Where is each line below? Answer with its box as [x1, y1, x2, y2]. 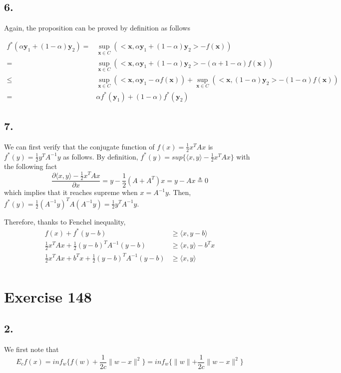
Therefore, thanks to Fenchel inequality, [4, 216, 126, 226]
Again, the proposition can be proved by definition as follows [4, 22, 190, 33]
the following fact [4, 161, 57, 171]
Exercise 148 [4, 286, 92, 306]
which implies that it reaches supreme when [4, 187, 138, 197]
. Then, [168, 187, 191, 197]
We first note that [4, 343, 59, 354]
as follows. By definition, [63, 151, 138, 161]
